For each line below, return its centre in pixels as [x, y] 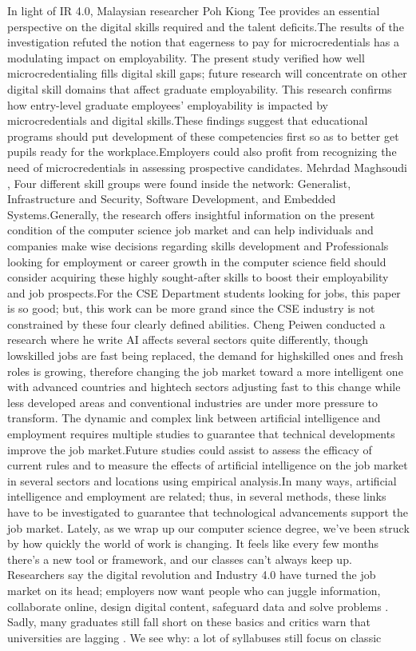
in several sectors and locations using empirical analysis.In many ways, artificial [202, 480]
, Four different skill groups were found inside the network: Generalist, [179, 183]
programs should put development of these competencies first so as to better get [203, 136]
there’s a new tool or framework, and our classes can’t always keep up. [180, 559]
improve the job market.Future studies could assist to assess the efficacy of [190, 449]
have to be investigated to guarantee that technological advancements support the [208, 512]
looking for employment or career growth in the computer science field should [197, 261]
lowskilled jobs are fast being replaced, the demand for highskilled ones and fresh [206, 355]
